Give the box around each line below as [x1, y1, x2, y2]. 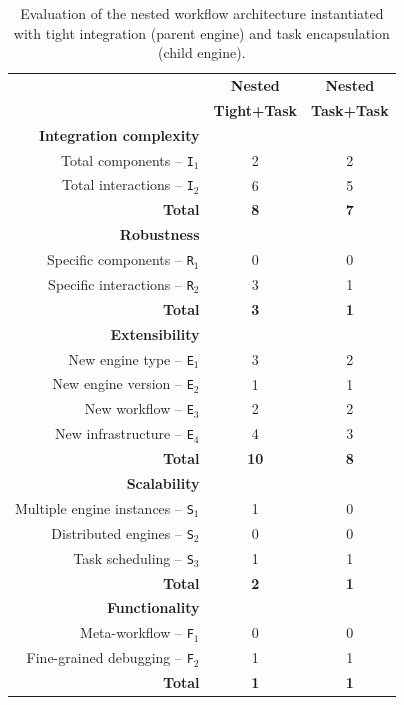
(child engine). [158, 42, 246, 63]
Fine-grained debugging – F [26, 647, 194, 668]
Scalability [126, 473, 200, 494]
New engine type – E [68, 348, 194, 369]
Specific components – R [46, 249, 194, 270]
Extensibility [110, 323, 200, 344]
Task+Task [311, 99, 389, 120]
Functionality [106, 597, 200, 618]
